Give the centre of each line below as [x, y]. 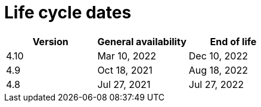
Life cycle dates [68, 12]
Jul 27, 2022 [216, 84]
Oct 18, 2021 [125, 70]
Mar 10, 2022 [127, 56]
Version [50, 41]
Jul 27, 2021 [124, 84]
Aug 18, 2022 [218, 70]
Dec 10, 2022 [218, 56]
